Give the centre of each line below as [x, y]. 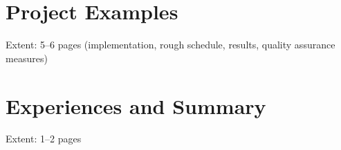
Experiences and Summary [136, 105]
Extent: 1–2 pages [44, 139]
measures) [27, 58]
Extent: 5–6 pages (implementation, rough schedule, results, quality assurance [170, 45]
